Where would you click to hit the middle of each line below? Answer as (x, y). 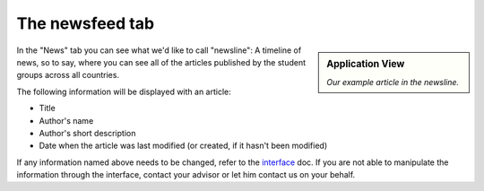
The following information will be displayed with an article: (124, 91)
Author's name (66, 120)
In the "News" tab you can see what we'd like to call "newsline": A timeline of (159, 50)
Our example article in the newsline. (393, 82)
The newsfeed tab (86, 23)
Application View (366, 64)
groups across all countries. (68, 75)
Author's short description (87, 133)
